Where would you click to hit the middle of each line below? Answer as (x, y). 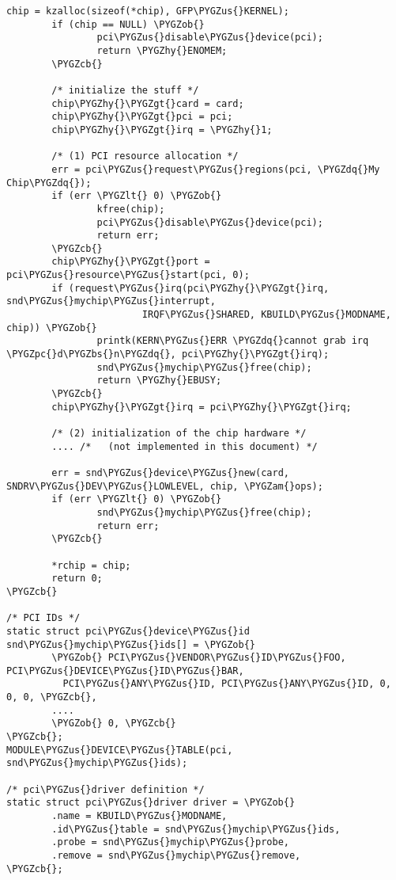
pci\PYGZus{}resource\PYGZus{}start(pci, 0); (128, 275)
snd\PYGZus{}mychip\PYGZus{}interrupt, (111, 301)
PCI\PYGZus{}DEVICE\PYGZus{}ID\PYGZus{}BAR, (125, 670)
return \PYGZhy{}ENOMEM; (162, 50)
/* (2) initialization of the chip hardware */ (179, 433)
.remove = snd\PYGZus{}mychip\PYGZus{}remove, (176, 855)
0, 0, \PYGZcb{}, (52, 697)
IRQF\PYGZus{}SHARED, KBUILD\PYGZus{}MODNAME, (266, 315)
